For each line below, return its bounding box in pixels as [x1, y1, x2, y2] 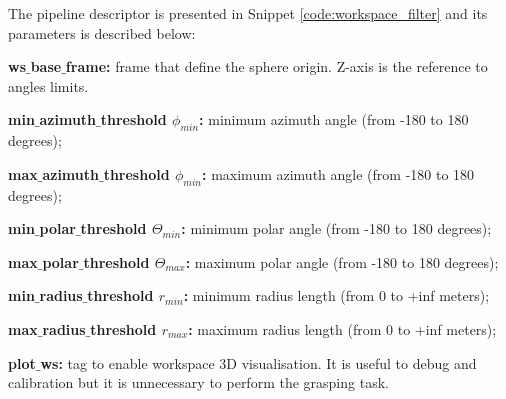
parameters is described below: [8, 22, 196, 43]
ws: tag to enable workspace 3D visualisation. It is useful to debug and [40, 352, 477, 373]
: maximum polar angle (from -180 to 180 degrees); [185, 251, 499, 272]
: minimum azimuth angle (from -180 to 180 [199, 109, 469, 130]
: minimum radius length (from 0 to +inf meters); [183, 285, 490, 306]
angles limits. [8, 75, 89, 96]
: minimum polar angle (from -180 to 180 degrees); [181, 218, 492, 239]
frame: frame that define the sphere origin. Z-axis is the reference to [65, 56, 488, 77]
